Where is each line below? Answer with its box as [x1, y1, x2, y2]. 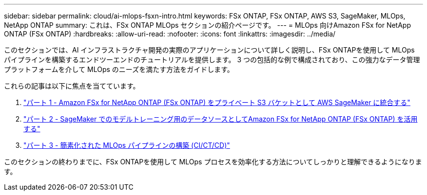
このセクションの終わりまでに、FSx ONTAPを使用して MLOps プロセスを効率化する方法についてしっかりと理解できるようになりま [4, 158, 422, 166]
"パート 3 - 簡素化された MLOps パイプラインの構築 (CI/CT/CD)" [23, 141, 230, 149]
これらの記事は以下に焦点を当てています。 [4, 82, 140, 90]
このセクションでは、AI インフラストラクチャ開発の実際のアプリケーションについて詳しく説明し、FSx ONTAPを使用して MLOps [4, 46, 415, 54]
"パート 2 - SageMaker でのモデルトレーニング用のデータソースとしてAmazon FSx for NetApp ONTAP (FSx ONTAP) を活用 [23, 115, 418, 123]
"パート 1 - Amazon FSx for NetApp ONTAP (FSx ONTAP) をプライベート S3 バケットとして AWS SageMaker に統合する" [23, 98, 410, 106]
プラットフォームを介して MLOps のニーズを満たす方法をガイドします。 [4, 65, 234, 73]
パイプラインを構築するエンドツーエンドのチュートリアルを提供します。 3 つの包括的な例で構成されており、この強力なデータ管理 [4, 55, 420, 64]
